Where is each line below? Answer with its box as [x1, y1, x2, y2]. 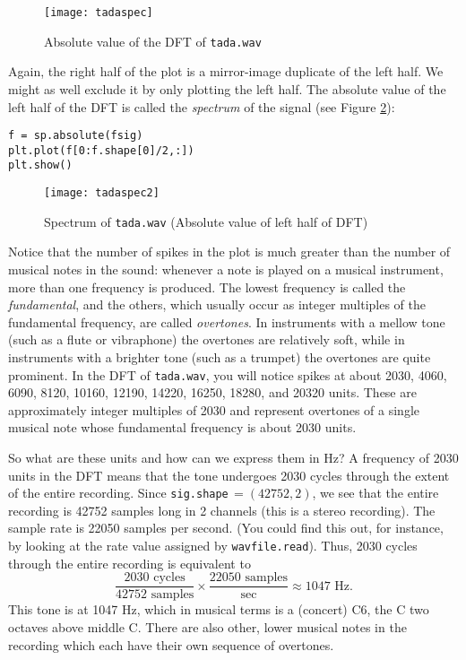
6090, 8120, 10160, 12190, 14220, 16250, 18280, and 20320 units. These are [8, 383, 417, 402]
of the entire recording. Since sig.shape [8, 483, 229, 502]
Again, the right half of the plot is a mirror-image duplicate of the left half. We [8, 62, 444, 81]
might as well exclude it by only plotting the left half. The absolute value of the [8, 79, 446, 98]
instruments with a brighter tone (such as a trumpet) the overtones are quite [8, 347, 431, 366]
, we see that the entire [312, 483, 439, 502]
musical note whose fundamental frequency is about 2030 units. [8, 418, 357, 437]
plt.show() [8, 159, 73, 172]
